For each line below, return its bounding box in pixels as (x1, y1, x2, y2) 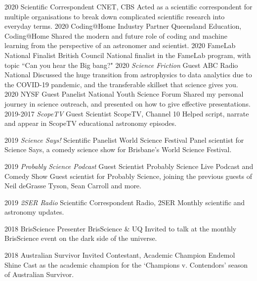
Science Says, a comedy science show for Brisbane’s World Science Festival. (4, 144, 232, 155)
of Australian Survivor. (4, 269, 74, 280)
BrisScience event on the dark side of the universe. (4, 233, 157, 243)
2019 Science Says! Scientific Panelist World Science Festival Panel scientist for (4, 134, 244, 145)
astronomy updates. (4, 207, 64, 217)
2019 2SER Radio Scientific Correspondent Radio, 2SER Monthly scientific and (4, 197, 245, 207)
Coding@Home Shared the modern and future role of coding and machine (4, 30, 227, 41)
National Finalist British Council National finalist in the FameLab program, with (4, 50, 251, 60)
